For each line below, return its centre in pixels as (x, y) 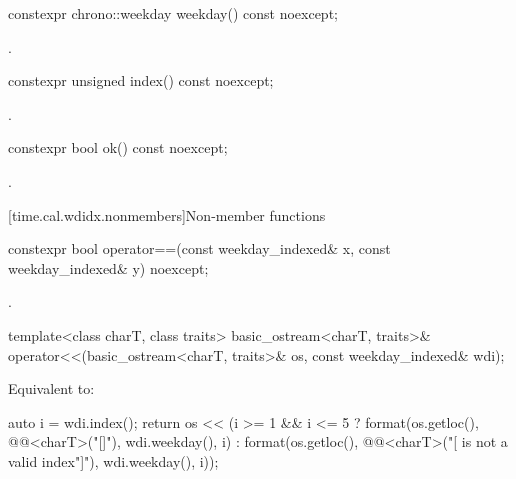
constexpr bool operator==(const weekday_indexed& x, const (199, 248)
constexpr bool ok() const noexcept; (118, 147)
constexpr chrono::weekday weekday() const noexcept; (173, 13)
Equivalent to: (51, 388)
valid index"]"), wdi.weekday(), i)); (113, 460)
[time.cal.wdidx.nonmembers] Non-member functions (167, 214)
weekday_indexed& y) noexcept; (108, 267)
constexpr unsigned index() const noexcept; (141, 80)
